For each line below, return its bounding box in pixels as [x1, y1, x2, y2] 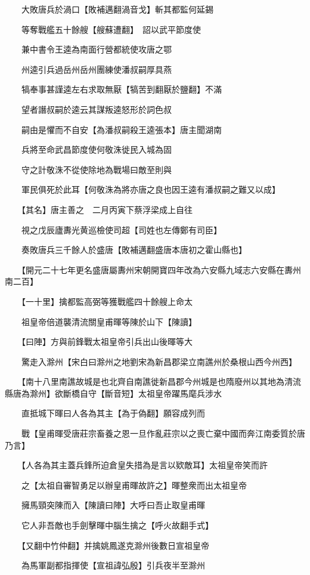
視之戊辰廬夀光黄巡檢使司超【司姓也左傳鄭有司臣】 [21, 223, 222, 236]
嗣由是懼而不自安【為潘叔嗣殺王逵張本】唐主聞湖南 [21, 123, 222, 135]
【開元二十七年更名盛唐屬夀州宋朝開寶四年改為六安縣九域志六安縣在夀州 [21, 263, 301, 276]
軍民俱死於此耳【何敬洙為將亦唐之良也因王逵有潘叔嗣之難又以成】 [21, 183, 280, 196]
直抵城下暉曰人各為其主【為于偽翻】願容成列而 [21, 407, 205, 419]
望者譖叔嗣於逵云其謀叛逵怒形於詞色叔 [21, 103, 172, 115]
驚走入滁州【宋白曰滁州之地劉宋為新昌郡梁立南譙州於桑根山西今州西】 [21, 355, 297, 367]
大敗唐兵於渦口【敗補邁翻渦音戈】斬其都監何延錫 [21, 3, 213, 15]
